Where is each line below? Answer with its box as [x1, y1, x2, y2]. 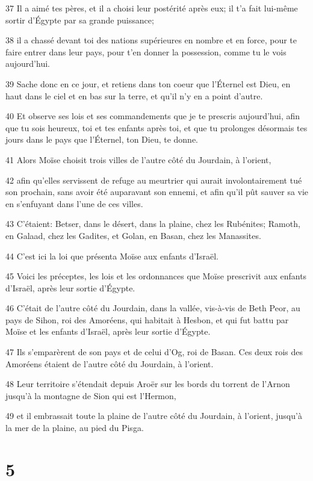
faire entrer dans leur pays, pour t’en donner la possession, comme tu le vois [5, 45, 287, 58]
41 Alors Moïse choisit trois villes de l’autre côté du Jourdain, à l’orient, [5, 153, 271, 166]
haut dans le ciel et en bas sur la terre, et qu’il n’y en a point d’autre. [5, 89, 263, 102]
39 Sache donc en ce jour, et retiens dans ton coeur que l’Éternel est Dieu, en [5, 77, 291, 90]
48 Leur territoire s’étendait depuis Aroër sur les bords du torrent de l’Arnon [5, 377, 290, 390]
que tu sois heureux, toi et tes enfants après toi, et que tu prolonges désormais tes [5, 121, 308, 134]
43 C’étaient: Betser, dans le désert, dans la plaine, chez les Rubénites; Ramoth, [5, 217, 300, 230]
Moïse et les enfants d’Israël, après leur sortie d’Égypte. [5, 325, 211, 338]
